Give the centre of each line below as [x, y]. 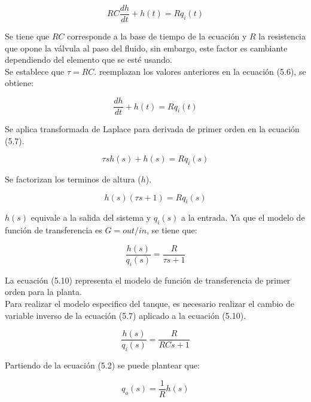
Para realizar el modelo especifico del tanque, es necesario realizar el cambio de [150, 303]
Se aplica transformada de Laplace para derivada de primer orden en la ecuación [152, 129]
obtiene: [19, 83]
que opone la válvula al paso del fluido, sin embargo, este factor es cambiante [146, 48]
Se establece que [35, 71]
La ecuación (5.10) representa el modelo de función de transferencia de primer [148, 280]
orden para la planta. [43, 292]
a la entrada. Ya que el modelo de [243, 217]
